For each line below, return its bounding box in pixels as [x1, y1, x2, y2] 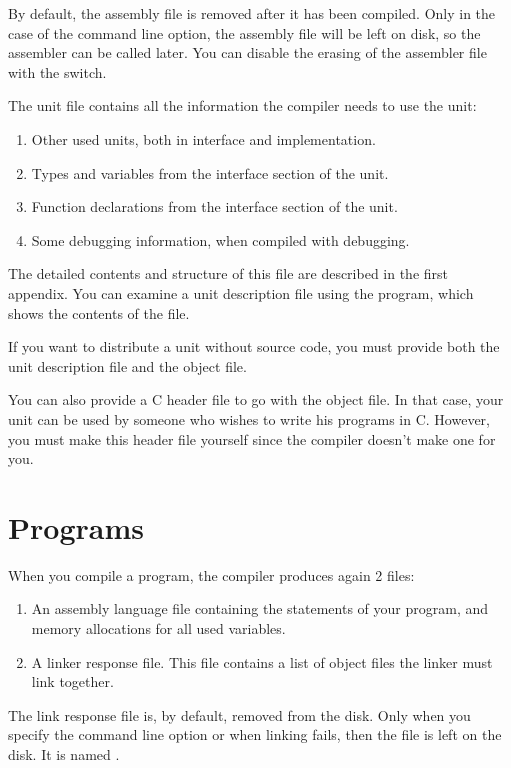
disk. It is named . [8, 743, 120, 764]
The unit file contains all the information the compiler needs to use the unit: [8, 95, 477, 116]
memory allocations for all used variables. [31, 618, 286, 638]
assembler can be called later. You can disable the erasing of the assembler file [8, 42, 487, 63]
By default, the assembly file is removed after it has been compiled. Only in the [8, 3, 496, 23]
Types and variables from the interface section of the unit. [31, 162, 389, 183]
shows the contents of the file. [8, 302, 190, 323]
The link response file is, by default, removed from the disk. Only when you [8, 704, 471, 725]
